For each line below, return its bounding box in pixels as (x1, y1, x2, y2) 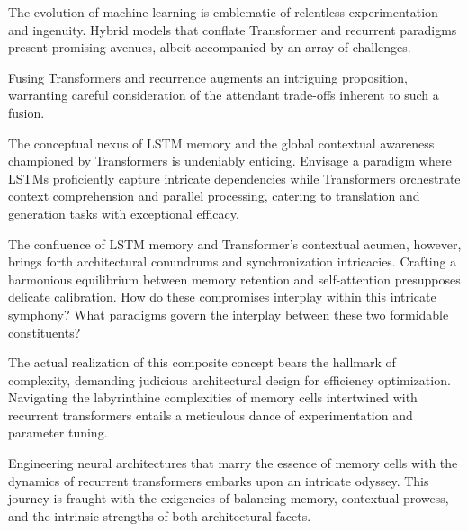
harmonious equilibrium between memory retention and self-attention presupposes (8, 269, 461, 288)
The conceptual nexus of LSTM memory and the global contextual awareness (8, 133, 435, 152)
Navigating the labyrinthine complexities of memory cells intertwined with (8, 388, 418, 407)
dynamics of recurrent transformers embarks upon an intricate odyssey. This (8, 471, 429, 490)
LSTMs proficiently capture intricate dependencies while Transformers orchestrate (8, 168, 461, 187)
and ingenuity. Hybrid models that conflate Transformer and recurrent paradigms (8, 20, 457, 39)
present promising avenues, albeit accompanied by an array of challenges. (8, 38, 411, 57)
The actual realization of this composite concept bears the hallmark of (8, 353, 396, 372)
